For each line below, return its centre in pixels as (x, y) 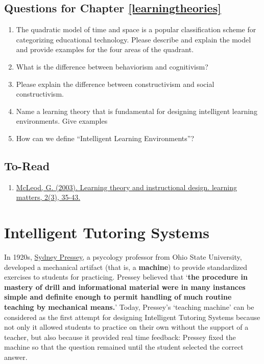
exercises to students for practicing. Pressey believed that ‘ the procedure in (126, 277)
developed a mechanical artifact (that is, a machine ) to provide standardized (126, 267)
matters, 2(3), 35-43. (48, 197)
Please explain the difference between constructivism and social (115, 84)
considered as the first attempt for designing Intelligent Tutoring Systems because (132, 317)
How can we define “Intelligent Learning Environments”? (105, 138)
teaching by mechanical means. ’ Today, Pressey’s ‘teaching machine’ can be (129, 307)
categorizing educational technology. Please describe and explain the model (134, 39)
